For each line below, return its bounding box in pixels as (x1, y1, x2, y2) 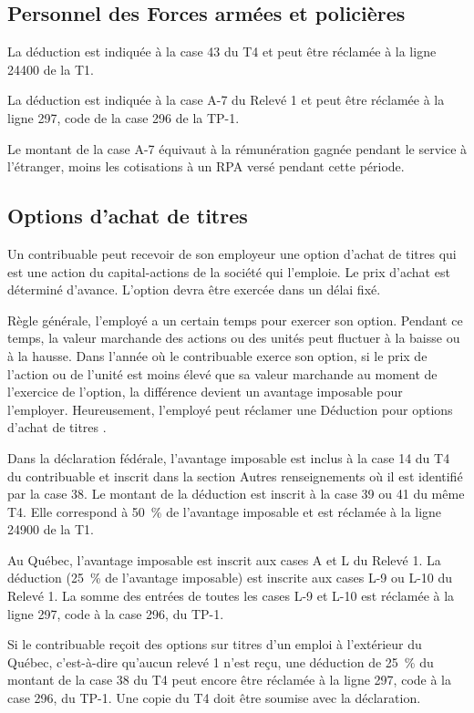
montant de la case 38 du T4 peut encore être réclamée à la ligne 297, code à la (7, 670, 451, 689)
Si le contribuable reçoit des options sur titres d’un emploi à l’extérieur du (7, 635, 422, 654)
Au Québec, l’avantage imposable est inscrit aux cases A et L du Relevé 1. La (7, 550, 441, 569)
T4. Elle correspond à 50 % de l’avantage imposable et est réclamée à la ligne (7, 501, 442, 521)
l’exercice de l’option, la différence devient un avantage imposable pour (7, 382, 403, 401)
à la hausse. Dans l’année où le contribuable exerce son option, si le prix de (7, 346, 428, 365)
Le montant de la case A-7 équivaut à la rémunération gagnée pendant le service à (7, 139, 468, 158)
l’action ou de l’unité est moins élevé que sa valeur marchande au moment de (7, 364, 438, 383)
